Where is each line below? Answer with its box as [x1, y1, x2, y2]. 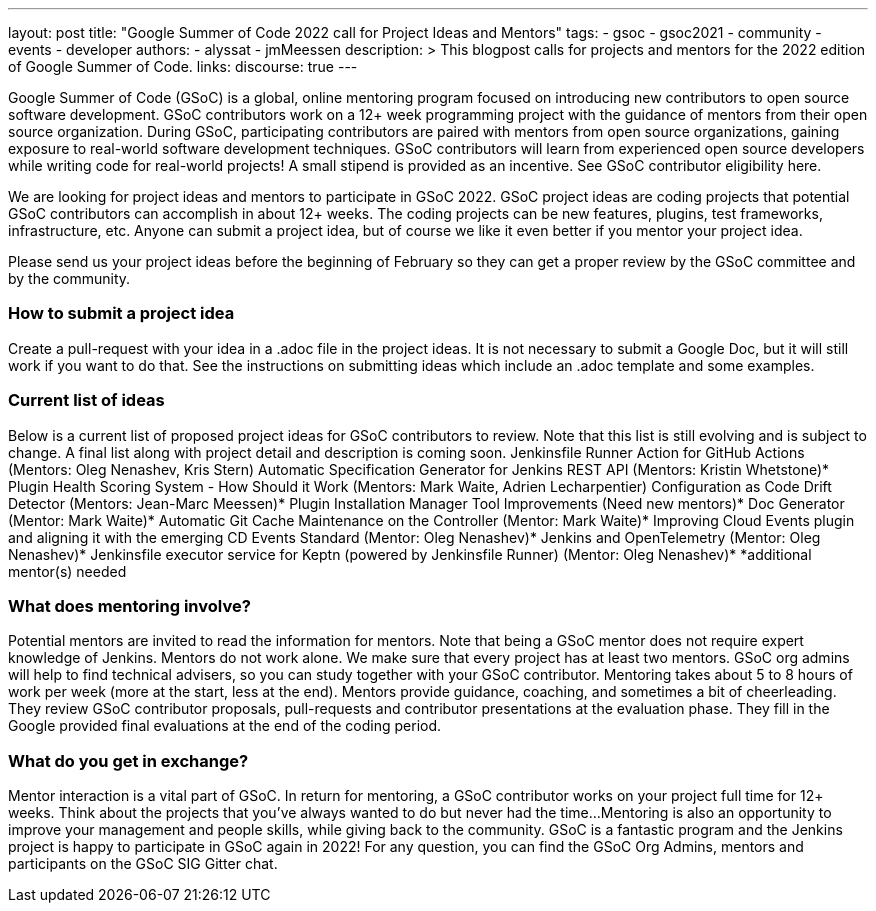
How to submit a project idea [8, 303, 235, 324]
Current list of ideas [8, 390, 165, 411]
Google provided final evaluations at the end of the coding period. [8, 717, 442, 735]
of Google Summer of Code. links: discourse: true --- [8, 58, 358, 75]
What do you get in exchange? [8, 750, 249, 771]
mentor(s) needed [8, 562, 127, 580]
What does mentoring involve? [8, 595, 251, 616]
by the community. [8, 270, 131, 287]
